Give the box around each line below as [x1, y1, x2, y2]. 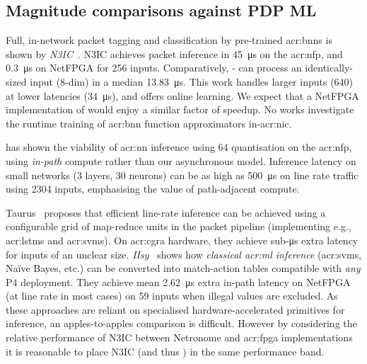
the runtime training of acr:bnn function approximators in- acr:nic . [6, 115, 292, 130]
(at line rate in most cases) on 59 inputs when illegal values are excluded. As [6, 288, 338, 303]
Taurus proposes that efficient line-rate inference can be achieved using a [6, 205, 326, 220]
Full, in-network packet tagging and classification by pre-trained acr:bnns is [6, 33, 332, 47]
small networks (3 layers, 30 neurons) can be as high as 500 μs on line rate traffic [6, 167, 359, 182]
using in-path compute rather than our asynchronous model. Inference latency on [6, 153, 356, 168]
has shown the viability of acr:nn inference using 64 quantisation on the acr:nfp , [6, 140, 352, 154]
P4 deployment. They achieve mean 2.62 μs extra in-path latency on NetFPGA [6, 274, 351, 289]
